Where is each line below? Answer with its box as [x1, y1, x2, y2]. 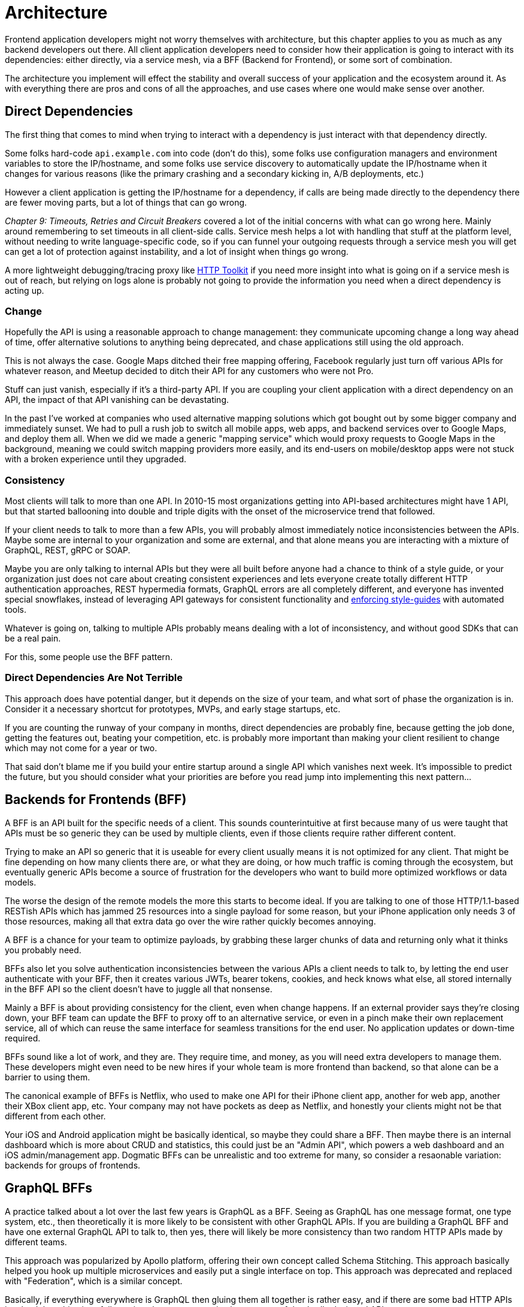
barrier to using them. [5, 1071, 90, 1082]
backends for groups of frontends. [5, 1160, 141, 1170]
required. [5, 1032, 41, 1043]
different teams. [5, 1236, 67, 1247]
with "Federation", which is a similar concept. [5, 1275, 183, 1286]
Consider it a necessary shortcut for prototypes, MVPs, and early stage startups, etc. [5, 703, 341, 714]
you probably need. [5, 944, 81, 955]
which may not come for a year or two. [5, 742, 157, 753]
